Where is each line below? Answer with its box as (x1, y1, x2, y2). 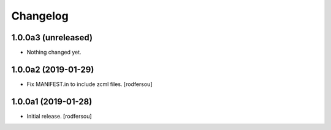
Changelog (11, 9, 69, 23)
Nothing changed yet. (26, 49, 82, 56)
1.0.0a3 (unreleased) (11, 32, 93, 43)
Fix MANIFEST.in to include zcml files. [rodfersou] (26, 80, 153, 88)
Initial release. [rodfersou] (26, 112, 92, 120)
